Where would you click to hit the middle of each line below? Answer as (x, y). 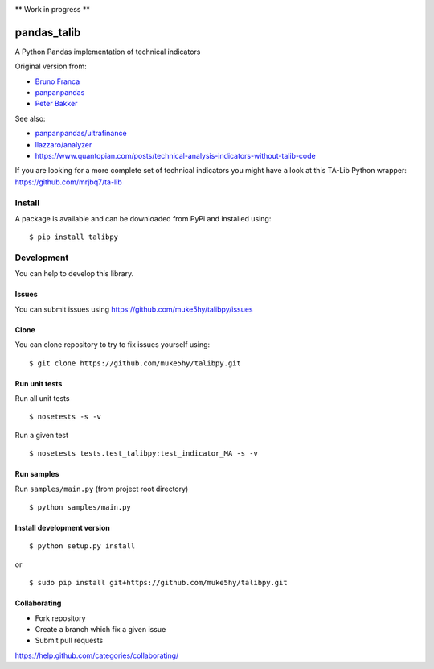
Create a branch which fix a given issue (100, 629)
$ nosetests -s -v (66, 417)
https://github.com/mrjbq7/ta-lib (68, 182)
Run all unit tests (42, 399)
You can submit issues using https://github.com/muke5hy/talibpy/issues (134, 309)
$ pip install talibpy (74, 237)
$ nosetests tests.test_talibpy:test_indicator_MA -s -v (144, 454)
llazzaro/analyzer (63, 144)
